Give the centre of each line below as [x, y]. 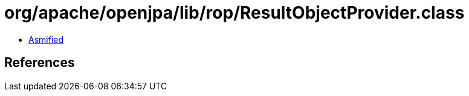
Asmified [46, 39]
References [40, 63]
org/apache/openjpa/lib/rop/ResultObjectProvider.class [234, 13]
